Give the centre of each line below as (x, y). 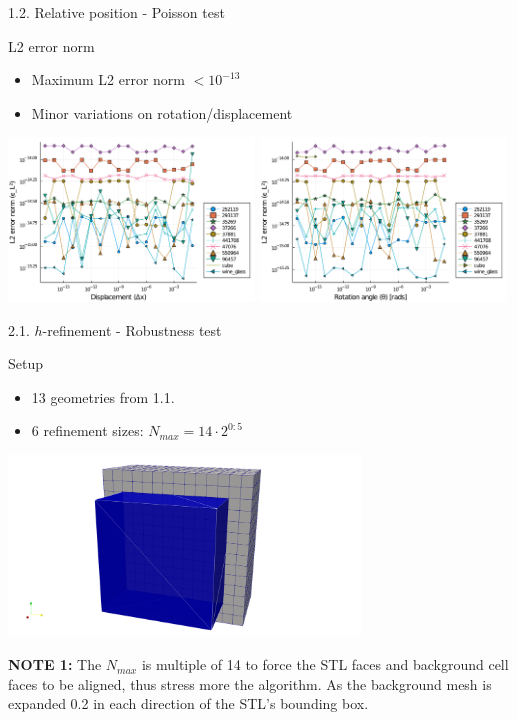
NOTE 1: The (55, 664)
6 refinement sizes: (87, 430)
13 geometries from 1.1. (103, 396)
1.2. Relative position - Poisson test (116, 12)
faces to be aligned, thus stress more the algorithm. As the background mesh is (250, 683)
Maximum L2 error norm (108, 79)
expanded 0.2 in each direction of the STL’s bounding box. (188, 703)
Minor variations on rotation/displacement (162, 112)
